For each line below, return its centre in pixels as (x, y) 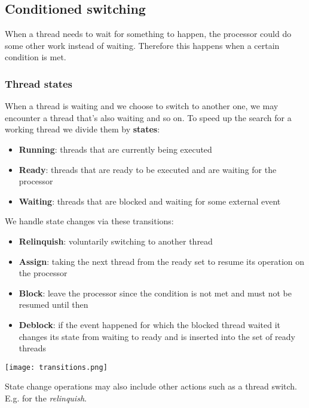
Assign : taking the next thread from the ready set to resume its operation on (162, 261)
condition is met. (36, 57)
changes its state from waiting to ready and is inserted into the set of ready (157, 336)
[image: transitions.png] (56, 367)
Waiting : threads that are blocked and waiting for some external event (150, 201)
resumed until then (53, 305)
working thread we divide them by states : (82, 129)
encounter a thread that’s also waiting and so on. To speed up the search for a (148, 117)
